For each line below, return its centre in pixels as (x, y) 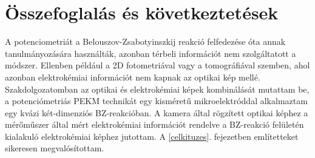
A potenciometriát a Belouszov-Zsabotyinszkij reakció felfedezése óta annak (145, 41)
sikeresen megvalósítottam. (55, 148)
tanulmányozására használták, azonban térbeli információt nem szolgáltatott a (151, 53)
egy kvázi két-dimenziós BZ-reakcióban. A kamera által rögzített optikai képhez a (157, 112)
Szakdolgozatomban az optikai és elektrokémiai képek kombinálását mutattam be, (157, 89)
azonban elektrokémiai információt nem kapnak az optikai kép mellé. (133, 77)
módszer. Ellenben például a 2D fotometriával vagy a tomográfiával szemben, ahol (157, 65)
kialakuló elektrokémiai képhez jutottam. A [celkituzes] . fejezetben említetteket (152, 136)
